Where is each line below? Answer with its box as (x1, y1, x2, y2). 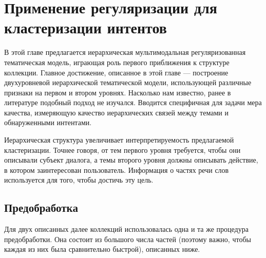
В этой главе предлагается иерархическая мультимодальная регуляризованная (4, 47, 246, 57)
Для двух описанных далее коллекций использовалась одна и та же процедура (4, 224, 249, 234)
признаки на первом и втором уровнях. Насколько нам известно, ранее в (4, 87, 231, 97)
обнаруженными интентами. (4, 117, 92, 128)
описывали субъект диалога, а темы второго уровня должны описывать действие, (4, 154, 258, 165)
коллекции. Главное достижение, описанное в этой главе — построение (4, 67, 229, 77)
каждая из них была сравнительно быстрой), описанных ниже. (4, 244, 200, 254)
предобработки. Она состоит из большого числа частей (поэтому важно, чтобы (4, 233, 251, 244)
